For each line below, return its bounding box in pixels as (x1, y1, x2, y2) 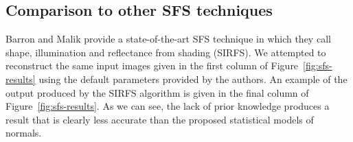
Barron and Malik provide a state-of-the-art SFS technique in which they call (5, 32, 331, 46)
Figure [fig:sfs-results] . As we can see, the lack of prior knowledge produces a (5, 99, 330, 113)
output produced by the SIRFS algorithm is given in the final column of (5, 85, 309, 99)
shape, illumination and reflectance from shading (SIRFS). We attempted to (5, 45, 326, 59)
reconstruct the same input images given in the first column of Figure (5, 58, 299, 73)
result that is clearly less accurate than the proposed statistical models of (5, 112, 314, 126)
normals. (5, 126, 42, 140)
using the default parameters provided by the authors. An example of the (38, 71, 348, 86)
